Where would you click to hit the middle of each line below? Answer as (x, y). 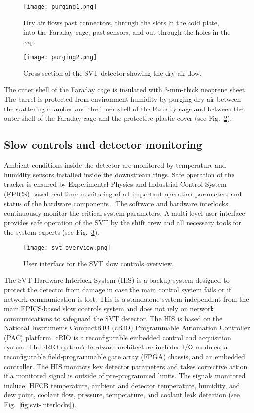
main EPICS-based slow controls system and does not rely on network (109, 309)
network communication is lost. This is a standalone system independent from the (127, 299)
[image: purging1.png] (60, 7)
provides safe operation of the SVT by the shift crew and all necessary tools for (123, 222)
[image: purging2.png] (60, 57)
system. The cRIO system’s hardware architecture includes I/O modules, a (116, 347)
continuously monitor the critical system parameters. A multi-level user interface (125, 213)
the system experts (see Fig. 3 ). (52, 232)
